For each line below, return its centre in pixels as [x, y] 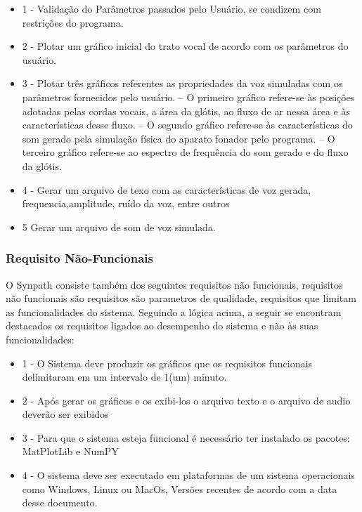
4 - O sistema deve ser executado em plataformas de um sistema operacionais [188, 475]
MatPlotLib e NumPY [70, 451]
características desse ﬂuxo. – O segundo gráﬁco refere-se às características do [187, 125]
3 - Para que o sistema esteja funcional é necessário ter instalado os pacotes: [186, 437]
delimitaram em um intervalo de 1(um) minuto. [124, 377]
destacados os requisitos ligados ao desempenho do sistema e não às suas [162, 326]
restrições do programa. [73, 22]
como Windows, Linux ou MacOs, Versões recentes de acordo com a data [180, 488]
